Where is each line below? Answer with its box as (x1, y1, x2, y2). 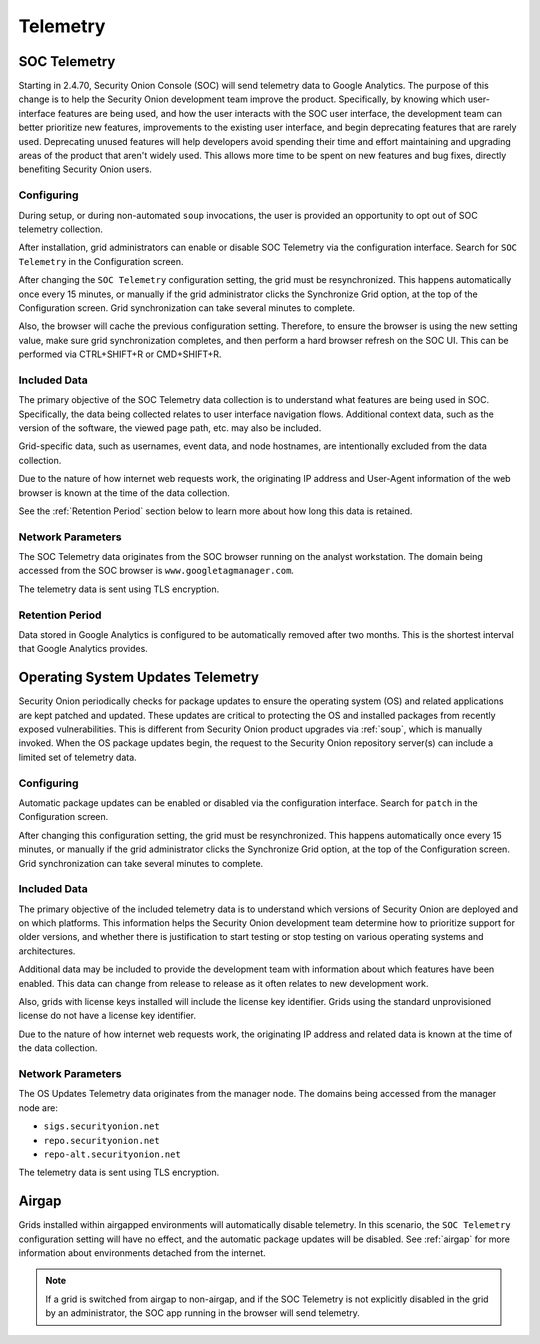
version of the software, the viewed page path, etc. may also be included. (18, 421, 322, 434)
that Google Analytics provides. (18, 643, 149, 655)
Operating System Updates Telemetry (18, 669, 260, 686)
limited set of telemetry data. (18, 751, 137, 763)
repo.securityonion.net (43, 1135, 160, 1146)
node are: (18, 1101, 59, 1114)
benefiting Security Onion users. (18, 163, 152, 175)
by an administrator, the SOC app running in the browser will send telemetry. (45, 1307, 360, 1319)
